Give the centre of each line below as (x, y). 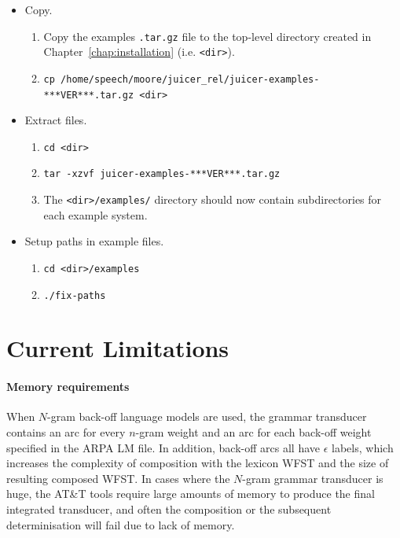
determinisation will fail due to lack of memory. (121, 524)
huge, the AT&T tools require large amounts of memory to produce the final (191, 494)
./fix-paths (75, 295)
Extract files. (56, 120)
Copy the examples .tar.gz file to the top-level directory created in (207, 36)
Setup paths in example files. (94, 241)
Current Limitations (118, 348)
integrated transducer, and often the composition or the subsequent (169, 509)
